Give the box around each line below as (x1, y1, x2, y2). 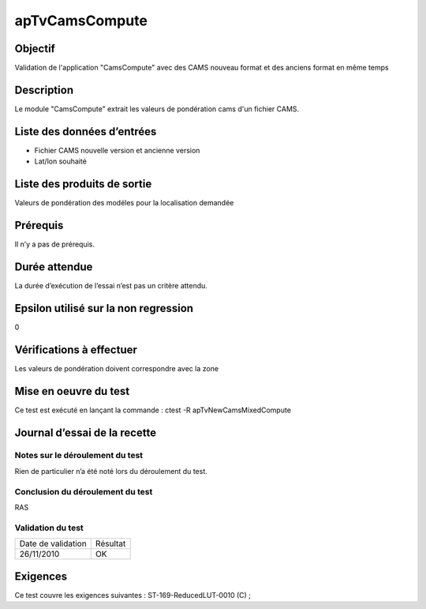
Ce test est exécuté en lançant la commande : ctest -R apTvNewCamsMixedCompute (14, 405, 292, 415)
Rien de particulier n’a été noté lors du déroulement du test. (14, 466, 208, 476)
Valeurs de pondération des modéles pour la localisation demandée (14, 198, 234, 208)
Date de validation (19, 538, 87, 549)
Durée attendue (14, 260, 93, 273)
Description (14, 83, 74, 96)
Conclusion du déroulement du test (14, 486, 153, 497)
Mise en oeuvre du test (14, 384, 130, 398)
